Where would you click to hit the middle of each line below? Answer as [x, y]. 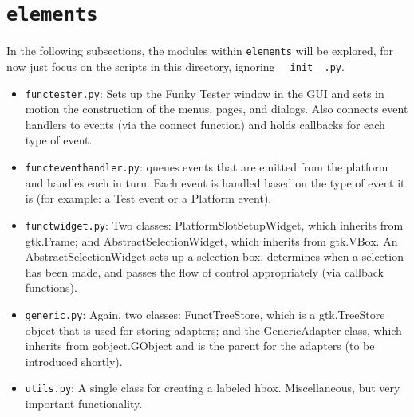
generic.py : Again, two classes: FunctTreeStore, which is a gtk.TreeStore [205, 314]
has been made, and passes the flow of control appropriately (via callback [204, 271]
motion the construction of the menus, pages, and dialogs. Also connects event [217, 109]
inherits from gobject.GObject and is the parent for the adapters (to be [200, 346]
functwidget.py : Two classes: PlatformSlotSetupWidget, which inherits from [214, 224]
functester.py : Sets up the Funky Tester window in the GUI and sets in [205, 93]
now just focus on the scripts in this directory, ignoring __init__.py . [175, 66]
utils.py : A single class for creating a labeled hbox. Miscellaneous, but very [213, 388]
